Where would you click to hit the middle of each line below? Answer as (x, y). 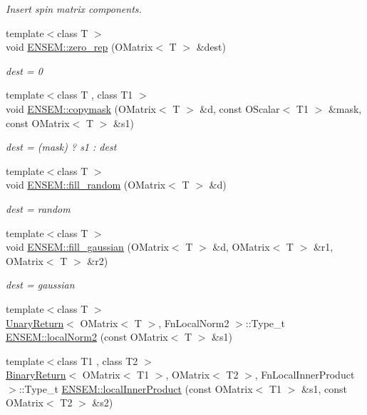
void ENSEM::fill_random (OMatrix (86, 185)
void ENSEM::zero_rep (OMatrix (79, 47)
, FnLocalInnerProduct (305, 375)
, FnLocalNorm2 (194, 322)
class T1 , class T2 (98, 360)
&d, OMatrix (241, 247)
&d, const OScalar (240, 108)
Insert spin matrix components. (74, 9)
